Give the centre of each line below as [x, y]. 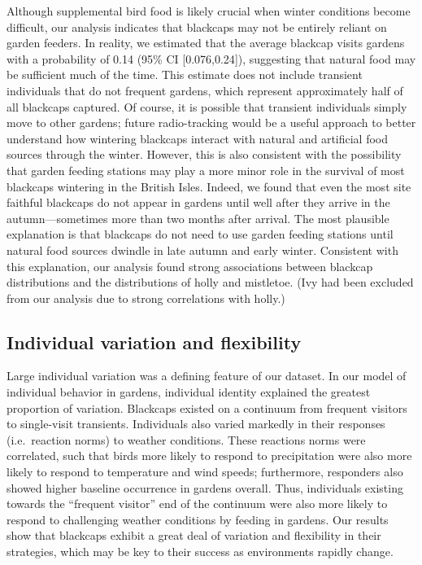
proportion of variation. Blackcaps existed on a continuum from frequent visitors [207, 407]
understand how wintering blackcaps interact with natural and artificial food [198, 138]
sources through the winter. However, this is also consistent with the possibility [204, 154]
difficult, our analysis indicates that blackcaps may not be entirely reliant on [197, 26]
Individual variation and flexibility [154, 342]
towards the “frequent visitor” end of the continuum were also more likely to [197, 504]
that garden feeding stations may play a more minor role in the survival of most [206, 170]
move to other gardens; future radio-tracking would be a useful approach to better [211, 123]
